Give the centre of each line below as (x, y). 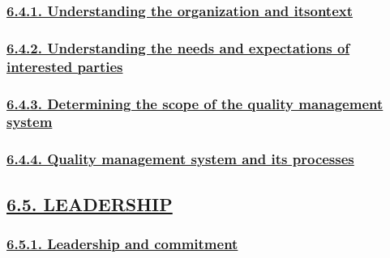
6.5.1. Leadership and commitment (122, 243)
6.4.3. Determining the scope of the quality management (195, 103)
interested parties (65, 66)
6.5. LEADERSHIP (90, 203)
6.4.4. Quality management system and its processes (180, 159)
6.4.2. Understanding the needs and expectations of (178, 47)
